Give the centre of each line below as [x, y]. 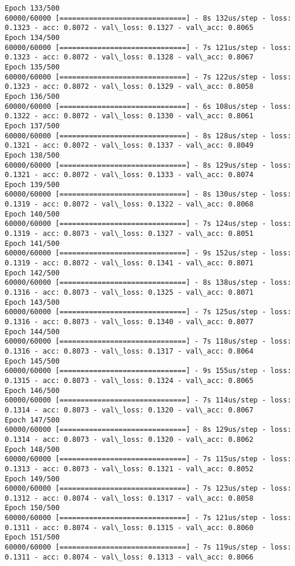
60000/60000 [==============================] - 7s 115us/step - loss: [148, 459]
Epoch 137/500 [32, 126]
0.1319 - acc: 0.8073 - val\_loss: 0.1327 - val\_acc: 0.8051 [129, 234]
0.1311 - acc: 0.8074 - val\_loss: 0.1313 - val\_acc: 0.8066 [129, 557]
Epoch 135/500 [32, 67]
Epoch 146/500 [32, 390]
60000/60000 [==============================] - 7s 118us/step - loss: [148, 342]
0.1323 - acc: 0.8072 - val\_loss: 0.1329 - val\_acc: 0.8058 [129, 87]
